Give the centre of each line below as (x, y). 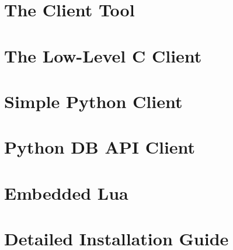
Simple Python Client (93, 101)
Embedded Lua (66, 192)
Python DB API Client (100, 147)
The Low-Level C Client (103, 55)
